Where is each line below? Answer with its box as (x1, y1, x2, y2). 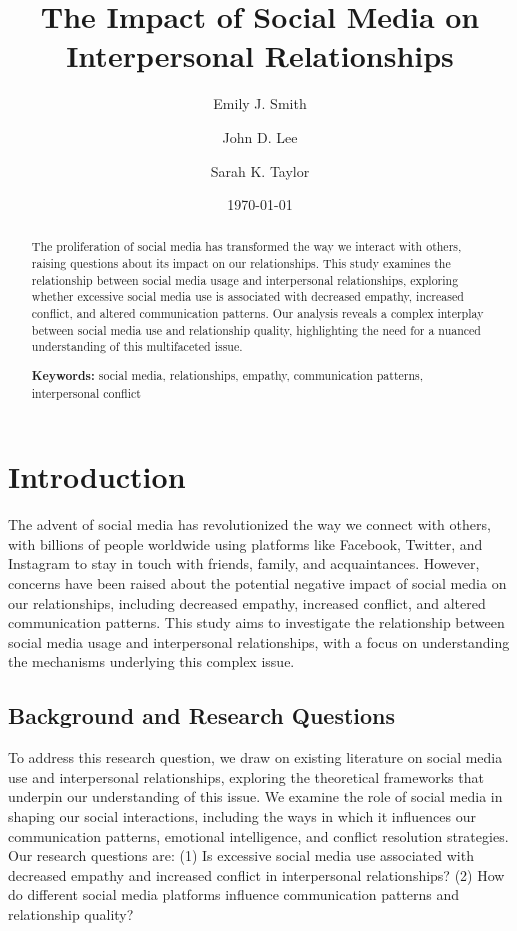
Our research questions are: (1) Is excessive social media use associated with (8, 845, 474, 866)
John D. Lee (222, 126, 298, 147)
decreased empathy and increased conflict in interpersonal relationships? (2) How (8, 864, 505, 885)
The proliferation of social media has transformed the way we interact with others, (31, 238, 462, 255)
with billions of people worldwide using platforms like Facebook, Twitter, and (8, 533, 483, 554)
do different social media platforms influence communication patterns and (8, 884, 460, 905)
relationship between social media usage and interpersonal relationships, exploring (31, 271, 459, 288)
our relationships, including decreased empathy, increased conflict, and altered (8, 592, 486, 613)
